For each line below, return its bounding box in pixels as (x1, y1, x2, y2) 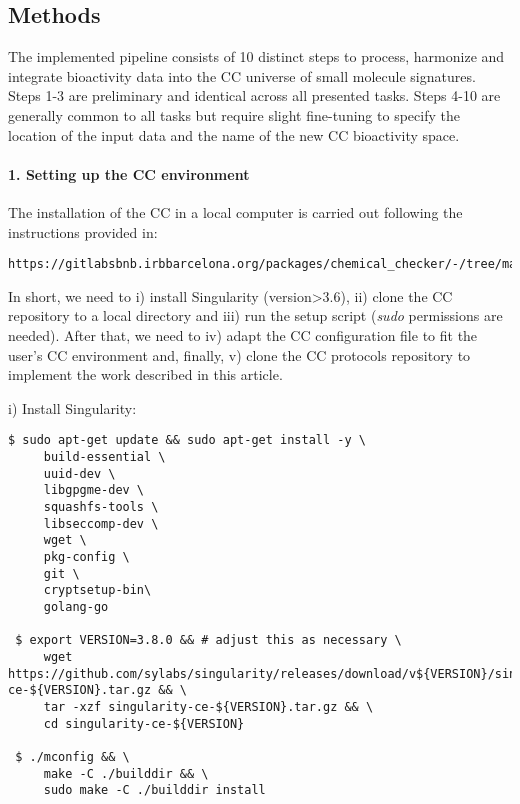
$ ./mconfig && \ (15, 749, 130, 764)
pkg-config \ (43, 549, 130, 564)
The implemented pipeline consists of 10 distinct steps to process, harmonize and (8, 46, 505, 67)
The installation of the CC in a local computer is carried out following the (8, 201, 463, 222)
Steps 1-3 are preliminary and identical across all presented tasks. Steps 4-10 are (8, 85, 501, 106)
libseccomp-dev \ (43, 516, 159, 531)
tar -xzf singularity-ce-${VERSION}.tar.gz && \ (43, 699, 374, 714)
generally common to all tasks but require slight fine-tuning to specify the (8, 104, 460, 125)
